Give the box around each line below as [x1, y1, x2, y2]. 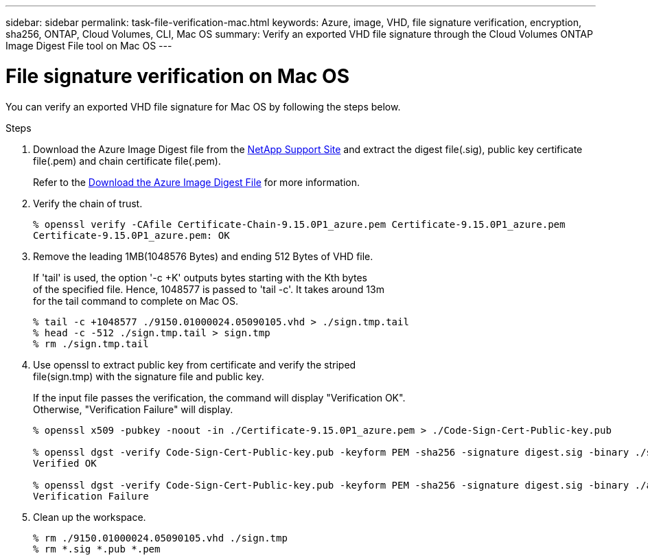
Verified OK [33, 457, 97, 469]
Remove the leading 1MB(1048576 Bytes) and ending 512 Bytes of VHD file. [33, 250, 373, 262]
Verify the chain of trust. [33, 197, 143, 209]
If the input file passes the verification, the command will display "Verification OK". [33, 391, 406, 404]
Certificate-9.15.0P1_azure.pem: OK [33, 229, 230, 241]
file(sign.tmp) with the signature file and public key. [33, 370, 264, 382]
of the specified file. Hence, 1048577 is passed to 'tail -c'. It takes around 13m [33, 283, 384, 295]
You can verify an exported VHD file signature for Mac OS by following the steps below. [5, 100, 401, 113]
